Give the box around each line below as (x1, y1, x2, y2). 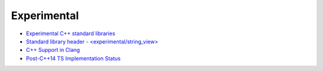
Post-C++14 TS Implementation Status (26, 54, 121, 62)
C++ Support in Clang (26, 47, 80, 54)
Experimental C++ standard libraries (26, 30, 115, 37)
